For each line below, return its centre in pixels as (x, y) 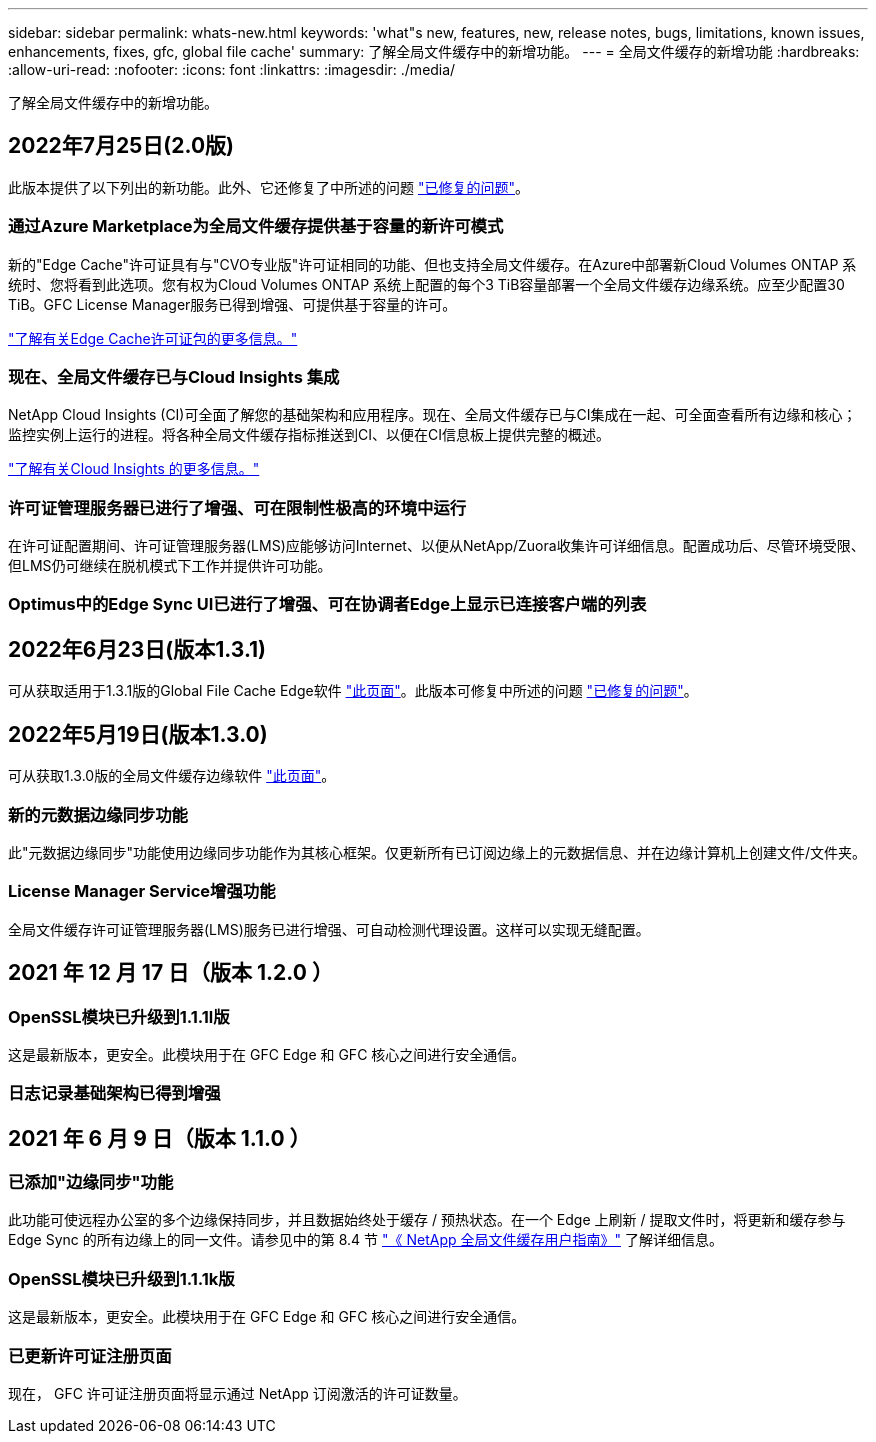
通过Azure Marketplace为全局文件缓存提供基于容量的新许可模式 (256, 226)
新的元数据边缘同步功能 (98, 814)
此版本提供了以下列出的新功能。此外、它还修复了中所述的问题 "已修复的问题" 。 (268, 187)
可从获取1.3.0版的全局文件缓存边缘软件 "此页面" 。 (172, 776)
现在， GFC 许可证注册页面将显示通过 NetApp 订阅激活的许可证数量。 (237, 1393)
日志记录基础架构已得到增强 (114, 1093)
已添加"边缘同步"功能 (91, 1182)
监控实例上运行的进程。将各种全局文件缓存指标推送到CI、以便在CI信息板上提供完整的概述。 (309, 435)
